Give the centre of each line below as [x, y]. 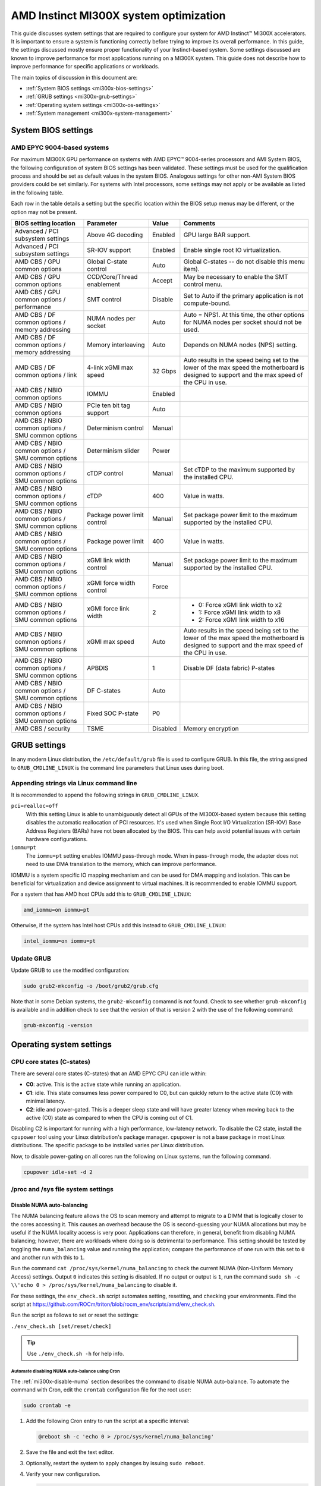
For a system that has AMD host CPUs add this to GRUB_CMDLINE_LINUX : [101, 894]
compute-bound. [207, 303]
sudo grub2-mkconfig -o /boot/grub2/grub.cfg [91, 986]
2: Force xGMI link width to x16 [241, 619]
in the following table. [37, 193]
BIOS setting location [45, 223]
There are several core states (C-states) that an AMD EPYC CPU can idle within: [109, 1073]
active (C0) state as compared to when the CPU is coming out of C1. [109, 1118]
